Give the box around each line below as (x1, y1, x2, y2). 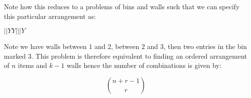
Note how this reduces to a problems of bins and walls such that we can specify (4, 1, 240, 11)
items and (18, 60, 47, 70)
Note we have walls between (4, 41, 87, 51)
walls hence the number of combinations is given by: (66, 60, 221, 70)
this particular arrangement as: (4, 11, 96, 21)
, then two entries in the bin (163, 41, 247, 51)
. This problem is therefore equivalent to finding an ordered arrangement (31, 50, 247, 61)
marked (4, 50, 26, 61)
